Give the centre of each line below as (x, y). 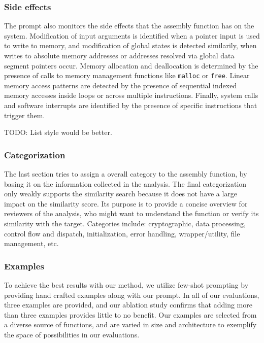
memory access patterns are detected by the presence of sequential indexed (121, 85)
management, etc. (31, 243)
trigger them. (25, 115)
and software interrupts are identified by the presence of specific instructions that (131, 105)
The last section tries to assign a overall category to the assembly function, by (126, 174)
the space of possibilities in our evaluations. (72, 334)
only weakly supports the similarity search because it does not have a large (121, 194)
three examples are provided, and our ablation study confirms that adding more (128, 305)
